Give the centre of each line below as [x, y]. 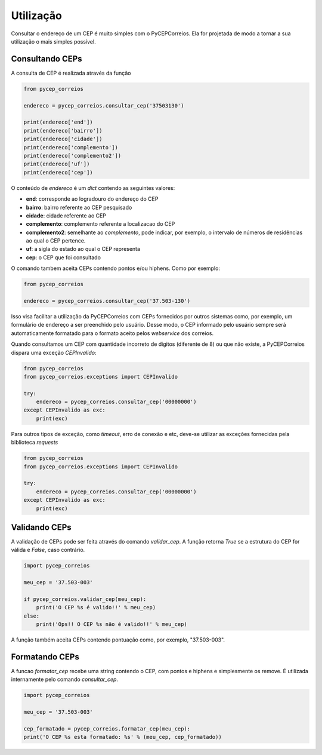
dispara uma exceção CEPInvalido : [54, 352]
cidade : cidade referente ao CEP [66, 216]
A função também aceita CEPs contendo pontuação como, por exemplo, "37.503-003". [118, 640]
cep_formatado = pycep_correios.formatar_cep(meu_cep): [107, 729]
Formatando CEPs [45, 657]
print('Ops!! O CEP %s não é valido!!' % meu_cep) [112, 624]
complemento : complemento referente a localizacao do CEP [100, 224]
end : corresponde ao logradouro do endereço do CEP [92, 199]
